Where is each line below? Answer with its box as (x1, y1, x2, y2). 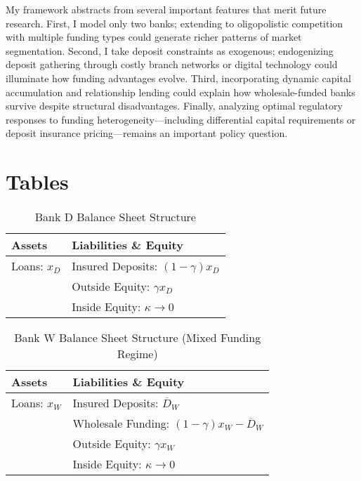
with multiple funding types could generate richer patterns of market (6, 29, 302, 44)
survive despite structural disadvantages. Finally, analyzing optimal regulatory (6, 98, 343, 113)
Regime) (117, 345, 158, 362)
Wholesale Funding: (72, 415, 170, 432)
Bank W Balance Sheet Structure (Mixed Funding (14, 329, 261, 346)
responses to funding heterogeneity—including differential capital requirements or (6, 112, 356, 126)
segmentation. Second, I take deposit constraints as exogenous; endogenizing (6, 43, 334, 58)
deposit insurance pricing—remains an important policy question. (6, 126, 288, 140)
